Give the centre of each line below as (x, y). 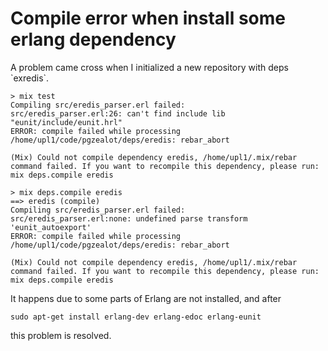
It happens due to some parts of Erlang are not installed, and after (146, 298)
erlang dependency (93, 39)
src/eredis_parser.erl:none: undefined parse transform (129, 218)
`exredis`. (30, 78)
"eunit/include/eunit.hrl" (66, 122)
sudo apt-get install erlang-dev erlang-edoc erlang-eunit (136, 317)
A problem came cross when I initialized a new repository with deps (149, 67)
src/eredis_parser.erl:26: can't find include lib (118, 113)
